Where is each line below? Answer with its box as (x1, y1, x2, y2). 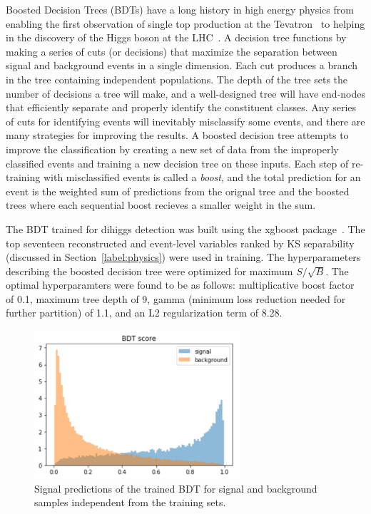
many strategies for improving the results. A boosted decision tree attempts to (6, 128, 349, 143)
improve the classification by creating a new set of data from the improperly (6, 141, 339, 156)
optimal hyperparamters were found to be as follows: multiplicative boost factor (6, 277, 355, 292)
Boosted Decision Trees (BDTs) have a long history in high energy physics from (6, 2, 354, 16)
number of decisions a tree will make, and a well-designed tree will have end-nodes (6, 86, 365, 101)
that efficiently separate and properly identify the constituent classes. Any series (6, 100, 357, 115)
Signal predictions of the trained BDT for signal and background (34, 480, 317, 495)
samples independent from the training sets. (34, 495, 226, 510)
